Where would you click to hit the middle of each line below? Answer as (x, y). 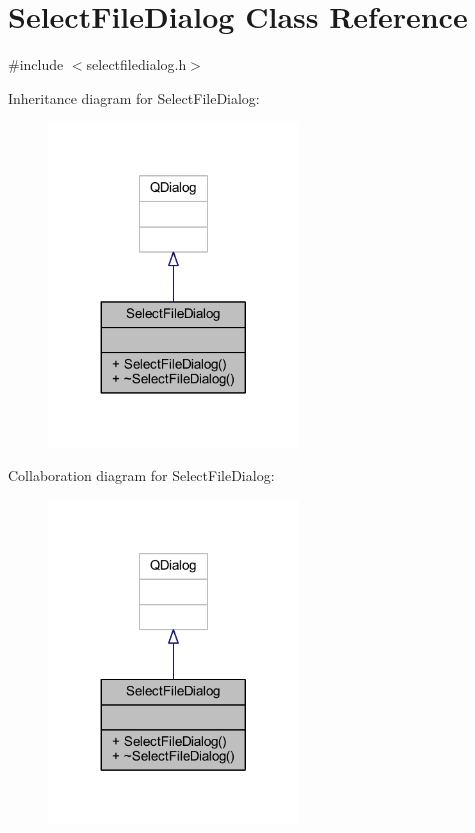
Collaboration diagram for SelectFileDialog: (141, 475)
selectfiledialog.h (136, 64)
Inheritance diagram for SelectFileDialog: (134, 97)
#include (36, 64)
